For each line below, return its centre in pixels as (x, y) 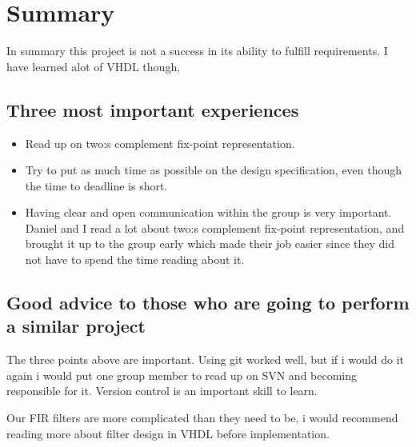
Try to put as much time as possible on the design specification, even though (214, 170)
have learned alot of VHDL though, (94, 66)
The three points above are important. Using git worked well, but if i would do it (205, 359)
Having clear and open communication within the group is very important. (208, 212)
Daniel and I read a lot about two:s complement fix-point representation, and (215, 227)
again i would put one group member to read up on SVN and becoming (182, 375)
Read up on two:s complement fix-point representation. (160, 143)
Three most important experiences (153, 109)
